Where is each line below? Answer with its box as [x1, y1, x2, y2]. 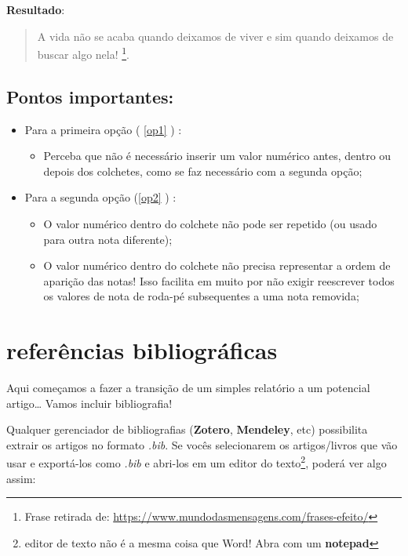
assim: [6, 470, 36, 486]
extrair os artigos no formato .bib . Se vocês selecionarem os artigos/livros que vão [6, 436, 398, 452]
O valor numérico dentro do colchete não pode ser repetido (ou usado [43, 216, 377, 232]
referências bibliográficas [6, 334, 278, 366]
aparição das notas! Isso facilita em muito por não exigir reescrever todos [43, 272, 395, 289]
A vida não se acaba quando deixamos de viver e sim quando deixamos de [37, 27, 394, 44]
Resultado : [6, 2, 65, 17]
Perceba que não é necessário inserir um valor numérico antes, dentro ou [43, 147, 392, 164]
